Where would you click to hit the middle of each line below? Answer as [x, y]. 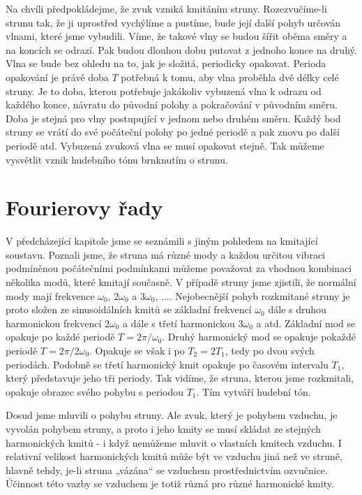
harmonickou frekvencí [54, 323]
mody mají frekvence [50, 295]
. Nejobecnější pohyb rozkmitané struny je [259, 295]
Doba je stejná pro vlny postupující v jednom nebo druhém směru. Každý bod [173, 118]
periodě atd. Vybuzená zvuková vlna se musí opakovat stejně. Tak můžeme [165, 145]
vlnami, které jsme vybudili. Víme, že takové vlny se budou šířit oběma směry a [176, 36]
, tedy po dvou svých [270, 350]
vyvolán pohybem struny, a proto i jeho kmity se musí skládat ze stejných [163, 428]
